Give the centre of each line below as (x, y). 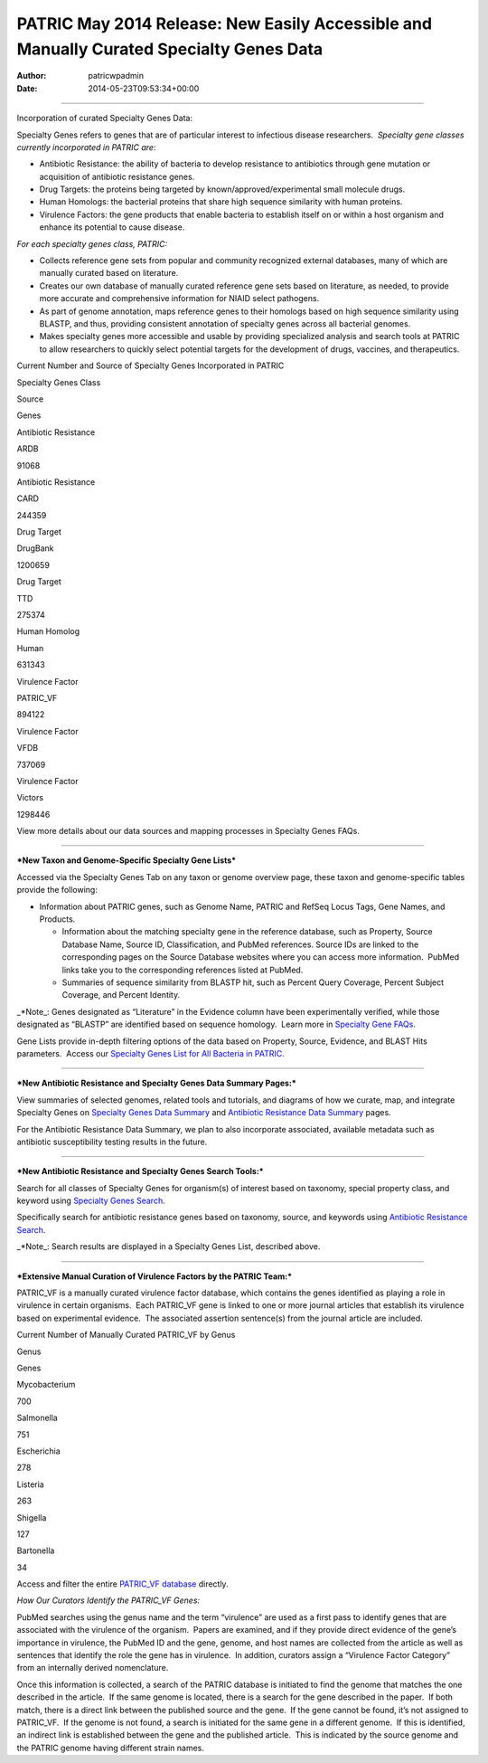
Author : (32, 76)
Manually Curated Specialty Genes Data (170, 49)
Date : (27, 88)
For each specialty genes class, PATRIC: (92, 243)
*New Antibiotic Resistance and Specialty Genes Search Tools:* (140, 1171)
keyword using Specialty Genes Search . (91, 1201)
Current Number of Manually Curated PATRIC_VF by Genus (126, 1335)
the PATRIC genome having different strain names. (111, 1748)
